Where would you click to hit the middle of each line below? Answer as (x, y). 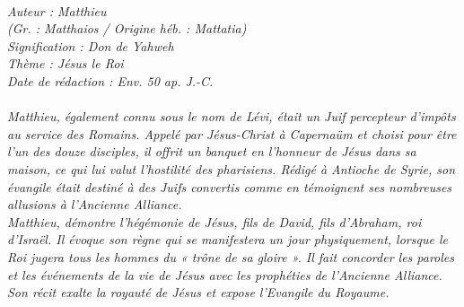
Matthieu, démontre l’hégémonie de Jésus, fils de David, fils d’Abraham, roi (214, 221)
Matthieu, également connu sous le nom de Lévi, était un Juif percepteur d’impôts (232, 116)
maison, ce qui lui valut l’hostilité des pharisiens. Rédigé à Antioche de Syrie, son (232, 168)
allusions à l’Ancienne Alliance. (95, 204)
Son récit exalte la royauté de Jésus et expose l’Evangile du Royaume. (198, 292)
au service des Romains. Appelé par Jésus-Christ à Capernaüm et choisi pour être (232, 133)
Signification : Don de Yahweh (91, 45)
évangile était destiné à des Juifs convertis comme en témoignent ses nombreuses (230, 186)
